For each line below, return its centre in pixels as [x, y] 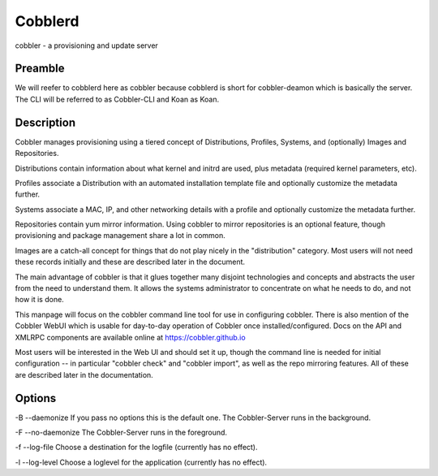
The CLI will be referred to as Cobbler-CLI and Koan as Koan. [117, 99]
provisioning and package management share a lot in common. [120, 236]
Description [45, 122]
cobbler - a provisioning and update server [86, 45]
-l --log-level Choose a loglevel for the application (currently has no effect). [141, 462]
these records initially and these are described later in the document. [130, 262]
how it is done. [39, 300]
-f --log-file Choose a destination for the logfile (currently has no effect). [137, 448]
